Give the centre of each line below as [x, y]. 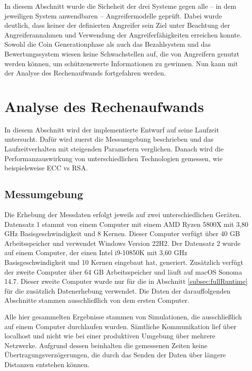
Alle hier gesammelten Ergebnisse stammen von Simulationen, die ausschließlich [123, 316]
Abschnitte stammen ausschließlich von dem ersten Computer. [97, 300]
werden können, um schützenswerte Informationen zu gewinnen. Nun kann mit [121, 63]
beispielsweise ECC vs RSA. [46, 168]
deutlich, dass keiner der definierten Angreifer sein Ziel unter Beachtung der [117, 25]
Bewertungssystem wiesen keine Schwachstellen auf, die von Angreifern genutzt [122, 53]
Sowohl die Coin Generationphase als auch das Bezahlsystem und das [108, 44]
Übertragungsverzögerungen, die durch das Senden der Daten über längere [115, 355]
